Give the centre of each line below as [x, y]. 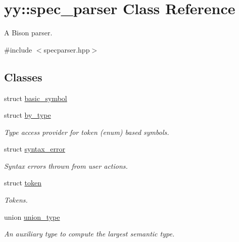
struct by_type [28, 115]
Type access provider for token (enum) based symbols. [87, 132]
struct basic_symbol [36, 98]
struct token [23, 183]
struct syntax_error [35, 149]
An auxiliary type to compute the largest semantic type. [89, 234]
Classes [23, 77]
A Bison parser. [28, 33]
